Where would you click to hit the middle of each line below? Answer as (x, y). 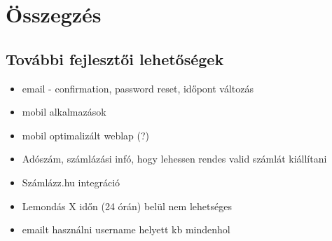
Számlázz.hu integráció (71, 182)
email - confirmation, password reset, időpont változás (138, 88)
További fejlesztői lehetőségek (115, 58)
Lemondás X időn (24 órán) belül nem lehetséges (127, 206)
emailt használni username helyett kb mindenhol (126, 229)
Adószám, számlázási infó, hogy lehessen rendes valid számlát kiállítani (174, 159)
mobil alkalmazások (64, 112)
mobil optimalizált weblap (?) (86, 135)
